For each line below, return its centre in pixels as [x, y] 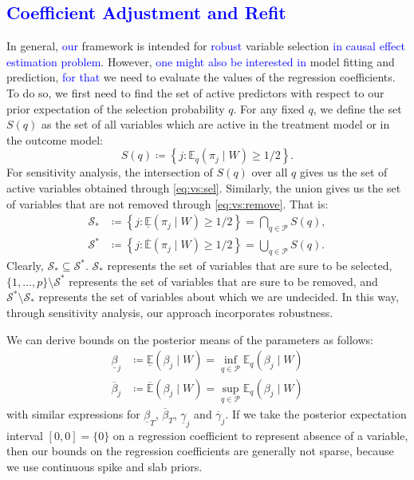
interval [25, 435]
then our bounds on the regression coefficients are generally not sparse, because [200, 451]
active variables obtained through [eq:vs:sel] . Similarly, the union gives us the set [204, 187]
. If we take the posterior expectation [316, 413]
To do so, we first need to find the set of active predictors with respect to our [195, 92]
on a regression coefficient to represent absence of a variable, [260, 435]
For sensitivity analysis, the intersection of [110, 172]
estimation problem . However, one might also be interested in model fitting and [201, 61]
